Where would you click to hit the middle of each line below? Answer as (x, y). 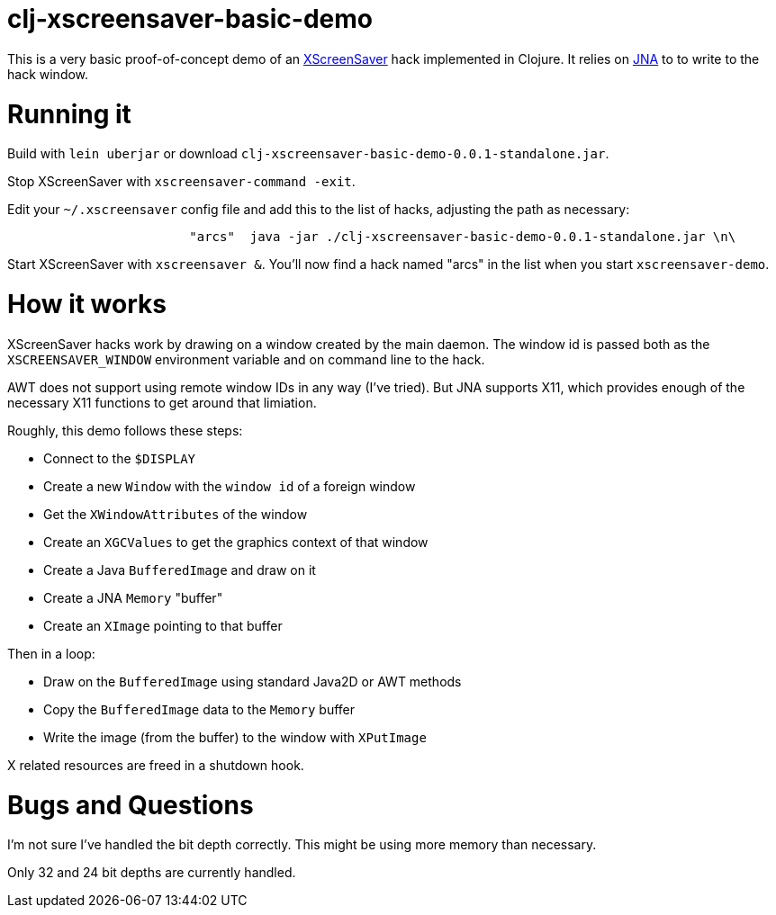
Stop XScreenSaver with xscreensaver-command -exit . (181, 182)
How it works (87, 304)
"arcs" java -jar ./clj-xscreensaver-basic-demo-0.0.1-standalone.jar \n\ (463, 237)
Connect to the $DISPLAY (120, 458)
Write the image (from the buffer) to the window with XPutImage (235, 737)
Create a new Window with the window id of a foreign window (230, 486)
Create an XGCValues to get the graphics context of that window (236, 542)
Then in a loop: (51, 653)
